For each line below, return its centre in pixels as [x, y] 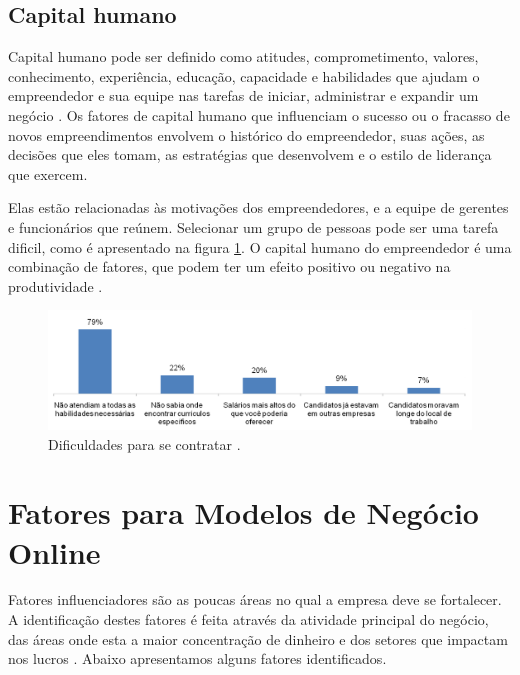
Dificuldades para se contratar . [144, 443]
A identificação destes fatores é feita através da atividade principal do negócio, [248, 619]
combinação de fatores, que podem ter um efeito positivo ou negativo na [229, 266]
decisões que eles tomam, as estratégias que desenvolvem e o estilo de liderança [250, 154]
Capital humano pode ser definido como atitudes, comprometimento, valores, [243, 56]
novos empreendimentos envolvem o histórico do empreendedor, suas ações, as [246, 134]
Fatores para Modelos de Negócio [243, 512]
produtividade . [55, 285]
